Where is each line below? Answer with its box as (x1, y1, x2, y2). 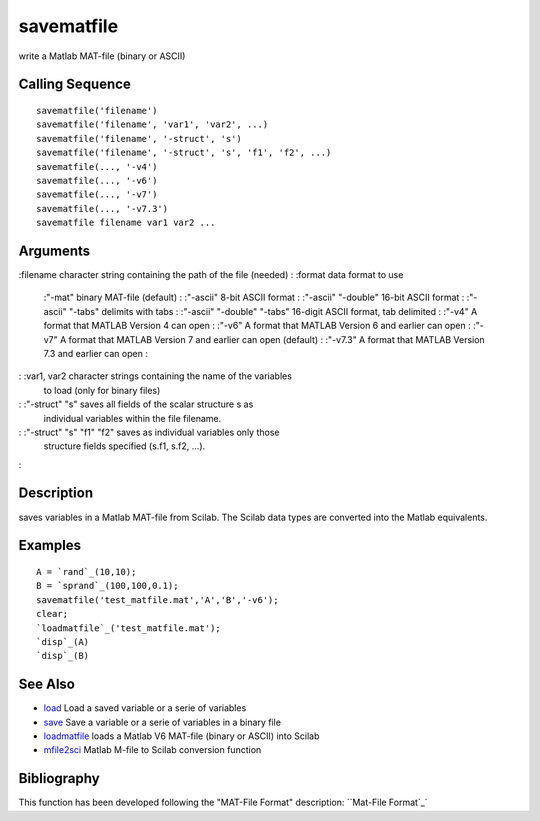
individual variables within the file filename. (43, 412, 222, 424)
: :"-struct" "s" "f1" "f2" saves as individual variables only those (18, 426, 280, 438)
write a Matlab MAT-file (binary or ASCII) (18, 50, 186, 62)
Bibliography (18, 770, 100, 787)
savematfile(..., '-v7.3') (36, 203, 169, 214)
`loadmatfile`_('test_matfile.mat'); (36, 622, 222, 634)
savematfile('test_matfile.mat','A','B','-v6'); (36, 594, 279, 605)
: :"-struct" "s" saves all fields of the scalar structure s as (18, 398, 254, 410)
